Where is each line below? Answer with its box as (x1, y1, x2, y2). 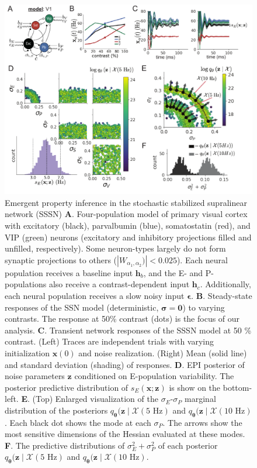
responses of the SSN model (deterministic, (5, 301, 159, 313)
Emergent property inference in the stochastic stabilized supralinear (5, 196, 247, 208)
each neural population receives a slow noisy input (5, 289, 185, 301)
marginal (185, 393, 216, 405)
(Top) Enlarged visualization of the (32, 393, 158, 405)
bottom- (223, 381, 252, 393)
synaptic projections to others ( (5, 253, 117, 266)
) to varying (182, 301, 225, 313)
